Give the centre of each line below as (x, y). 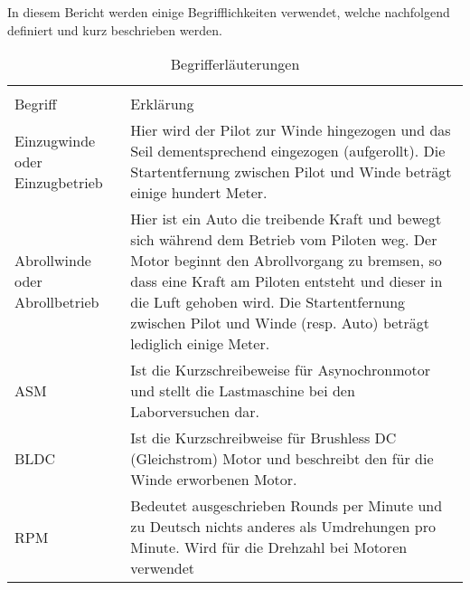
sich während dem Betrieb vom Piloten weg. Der (284, 240)
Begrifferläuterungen (235, 64)
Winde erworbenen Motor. (214, 480)
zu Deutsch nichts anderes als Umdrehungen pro (283, 527)
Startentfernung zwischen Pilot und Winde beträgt (291, 172)
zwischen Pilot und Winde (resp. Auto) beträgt (280, 323)
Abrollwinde (53, 261)
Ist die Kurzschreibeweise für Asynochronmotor (281, 370)
